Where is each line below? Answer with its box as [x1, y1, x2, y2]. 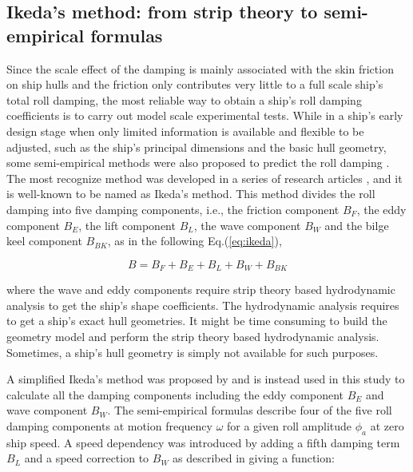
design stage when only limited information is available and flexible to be [6, 122, 364, 139]
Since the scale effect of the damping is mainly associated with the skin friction [6, 60, 394, 77]
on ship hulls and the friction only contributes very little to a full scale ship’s [6, 76, 383, 93]
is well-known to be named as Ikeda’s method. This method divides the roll [6, 185, 375, 202]
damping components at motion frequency [6, 417, 212, 434]
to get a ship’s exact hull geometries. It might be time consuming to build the [6, 312, 387, 329]
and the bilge [324, 216, 389, 233]
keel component [6, 232, 82, 249]
